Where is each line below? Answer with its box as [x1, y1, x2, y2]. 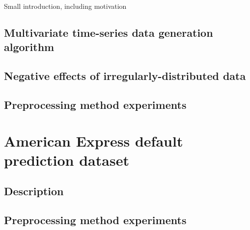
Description [4, 183, 64, 199]
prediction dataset [4, 150, 129, 170]
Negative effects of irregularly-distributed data [4, 68, 246, 83]
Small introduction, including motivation [4, 1, 127, 11]
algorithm [4, 39, 55, 54]
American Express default [4, 130, 183, 151]
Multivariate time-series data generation [4, 25, 213, 40]
